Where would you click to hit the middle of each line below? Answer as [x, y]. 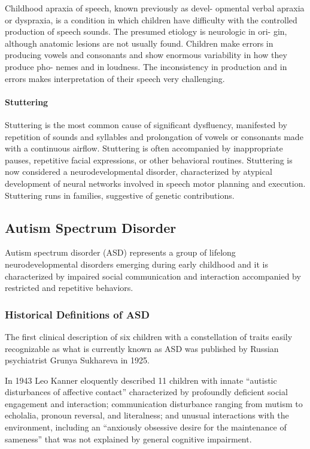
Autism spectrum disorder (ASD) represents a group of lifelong [120, 252]
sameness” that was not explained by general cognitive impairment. [128, 439]
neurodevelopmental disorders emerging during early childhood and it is [136, 264]
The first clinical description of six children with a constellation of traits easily [149, 336]
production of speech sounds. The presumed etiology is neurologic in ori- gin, [146, 31]
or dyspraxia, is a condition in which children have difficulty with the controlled [151, 19]
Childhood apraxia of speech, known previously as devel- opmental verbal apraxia [155, 8]
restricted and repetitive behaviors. [69, 288]
